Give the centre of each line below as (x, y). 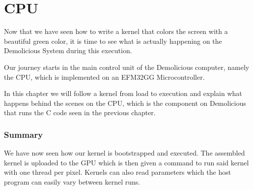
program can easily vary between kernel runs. (72, 181)
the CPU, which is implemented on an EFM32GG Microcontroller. (104, 77)
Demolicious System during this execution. (68, 50)
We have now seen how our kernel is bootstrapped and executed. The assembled (125, 153)
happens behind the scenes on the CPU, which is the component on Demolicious (125, 103)
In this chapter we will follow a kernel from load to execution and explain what (123, 93)
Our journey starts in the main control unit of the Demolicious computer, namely (127, 67)
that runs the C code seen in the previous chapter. (80, 112)
